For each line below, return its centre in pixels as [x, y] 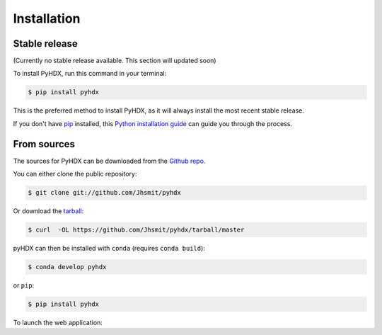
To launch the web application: [58, 322]
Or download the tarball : [48, 211]
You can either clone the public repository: [75, 174]
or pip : [24, 285]
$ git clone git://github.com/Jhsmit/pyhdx [105, 193]
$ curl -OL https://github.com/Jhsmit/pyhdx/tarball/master [136, 230]
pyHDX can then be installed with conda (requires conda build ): [109, 249]
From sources [44, 144]
